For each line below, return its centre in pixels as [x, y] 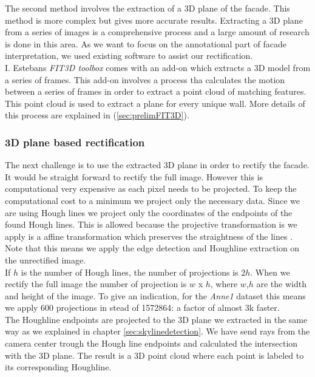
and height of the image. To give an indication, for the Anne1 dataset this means [155, 295]
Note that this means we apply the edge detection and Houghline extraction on [152, 248]
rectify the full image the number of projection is [96, 284]
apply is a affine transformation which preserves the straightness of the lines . [149, 236]
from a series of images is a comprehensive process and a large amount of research [157, 32]
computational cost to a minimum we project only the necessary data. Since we [152, 200]
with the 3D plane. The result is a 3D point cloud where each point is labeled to [154, 355]
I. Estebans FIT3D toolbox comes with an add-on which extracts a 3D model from [158, 67]
